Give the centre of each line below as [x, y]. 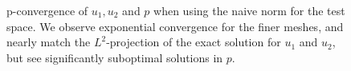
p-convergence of [47, 10]
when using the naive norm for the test [249, 10]
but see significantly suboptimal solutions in [115, 57]
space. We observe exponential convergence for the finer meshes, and [175, 26]
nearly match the [49, 42]
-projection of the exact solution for [194, 42]
